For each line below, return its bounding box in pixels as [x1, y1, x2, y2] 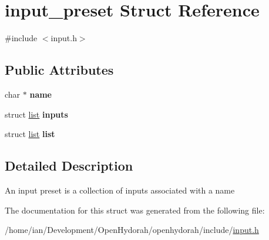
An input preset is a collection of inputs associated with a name [5, 184, 235, 196]
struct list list [5, 128, 55, 140]
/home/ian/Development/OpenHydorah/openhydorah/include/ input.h [5, 224, 259, 236]
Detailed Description [5, 156, 133, 175]
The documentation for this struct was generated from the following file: [5, 204, 265, 216]
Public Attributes [5, 61, 114, 79]
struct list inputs [5, 108, 68, 120]
